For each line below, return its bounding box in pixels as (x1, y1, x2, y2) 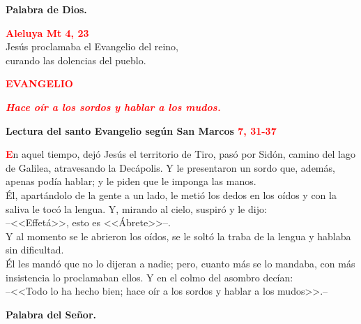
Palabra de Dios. (6, 2, 87, 16)
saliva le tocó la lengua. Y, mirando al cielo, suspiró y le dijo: (6, 201, 267, 216)
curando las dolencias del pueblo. (6, 52, 146, 67)
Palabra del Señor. (6, 307, 97, 321)
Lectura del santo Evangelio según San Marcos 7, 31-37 (6, 123, 277, 138)
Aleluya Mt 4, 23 (6, 25, 89, 40)
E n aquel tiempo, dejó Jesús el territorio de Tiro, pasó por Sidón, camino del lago (6, 147, 356, 161)
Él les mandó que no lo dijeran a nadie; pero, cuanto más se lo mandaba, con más (6, 256, 355, 270)
